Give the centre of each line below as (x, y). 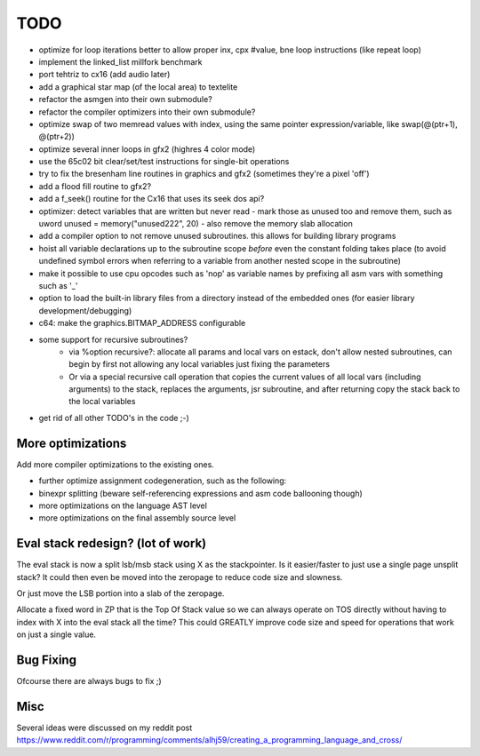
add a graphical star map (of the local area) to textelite (138, 87)
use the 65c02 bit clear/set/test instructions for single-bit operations (164, 162)
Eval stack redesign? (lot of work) (112, 543)
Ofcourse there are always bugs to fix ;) (89, 681)
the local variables (102, 402)
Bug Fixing (47, 661)
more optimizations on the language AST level (123, 505)
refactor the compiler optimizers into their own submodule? (147, 112)
